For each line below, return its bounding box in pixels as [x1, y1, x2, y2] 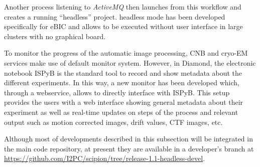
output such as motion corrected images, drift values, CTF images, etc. [4, 116, 223, 127]
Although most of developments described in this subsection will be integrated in [4, 133, 253, 144]
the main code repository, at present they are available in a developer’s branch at [4, 143, 254, 153]
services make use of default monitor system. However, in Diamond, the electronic [4, 57, 256, 68]
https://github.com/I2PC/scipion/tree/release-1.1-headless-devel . [4, 153, 205, 163]
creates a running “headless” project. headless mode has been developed [4, 11, 225, 22]
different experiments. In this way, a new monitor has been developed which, [4, 77, 239, 88]
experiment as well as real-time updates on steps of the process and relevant [4, 106, 238, 117]
